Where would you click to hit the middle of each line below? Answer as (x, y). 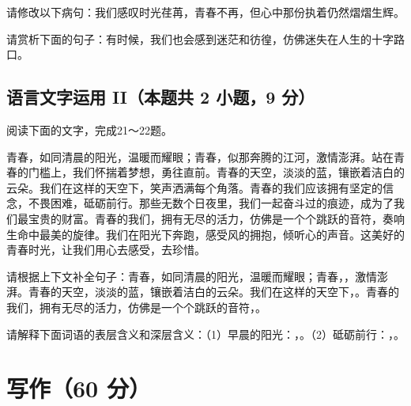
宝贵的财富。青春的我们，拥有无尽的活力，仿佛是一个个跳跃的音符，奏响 (216, 218)
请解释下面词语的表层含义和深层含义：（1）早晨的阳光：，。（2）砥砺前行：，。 (205, 334)
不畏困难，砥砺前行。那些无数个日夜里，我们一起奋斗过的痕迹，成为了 (211, 203)
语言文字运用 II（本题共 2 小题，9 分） (161, 97)
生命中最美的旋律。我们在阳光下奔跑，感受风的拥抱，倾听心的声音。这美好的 (205, 234)
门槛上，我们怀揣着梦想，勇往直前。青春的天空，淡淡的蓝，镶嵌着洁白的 (216, 172)
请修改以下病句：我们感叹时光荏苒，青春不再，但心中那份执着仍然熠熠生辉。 (205, 12)
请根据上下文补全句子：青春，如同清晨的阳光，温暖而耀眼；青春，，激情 (192, 276)
